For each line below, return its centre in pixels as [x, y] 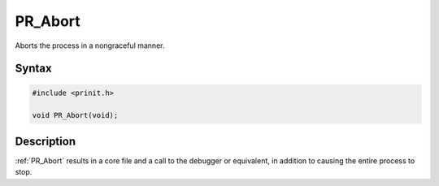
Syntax [33, 69]
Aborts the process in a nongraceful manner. [90, 45]
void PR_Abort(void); [75, 115]
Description [46, 141]
